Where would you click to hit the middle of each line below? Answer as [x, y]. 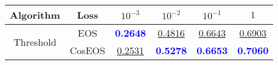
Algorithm [35, 15]
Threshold [35, 42]
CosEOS [87, 50]
